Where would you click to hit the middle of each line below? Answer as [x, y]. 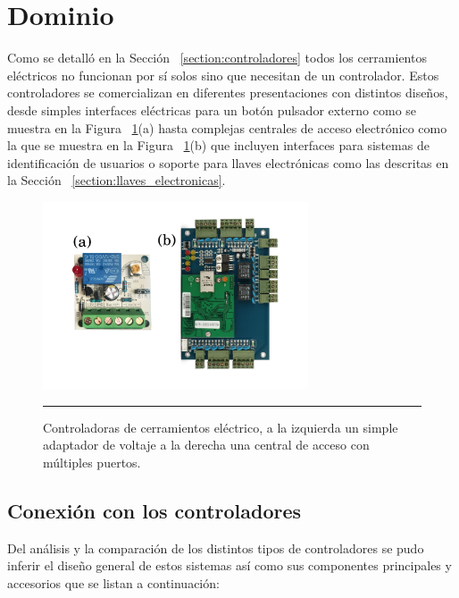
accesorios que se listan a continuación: [113, 582]
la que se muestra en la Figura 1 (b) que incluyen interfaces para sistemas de [218, 145]
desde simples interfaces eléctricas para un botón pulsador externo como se [212, 109]
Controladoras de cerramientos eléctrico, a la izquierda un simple [221, 427]
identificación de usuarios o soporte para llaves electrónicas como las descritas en [228, 162]
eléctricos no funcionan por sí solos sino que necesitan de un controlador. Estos [223, 75]
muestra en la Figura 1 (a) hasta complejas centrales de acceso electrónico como [227, 127]
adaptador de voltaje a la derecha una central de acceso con [206, 445]
